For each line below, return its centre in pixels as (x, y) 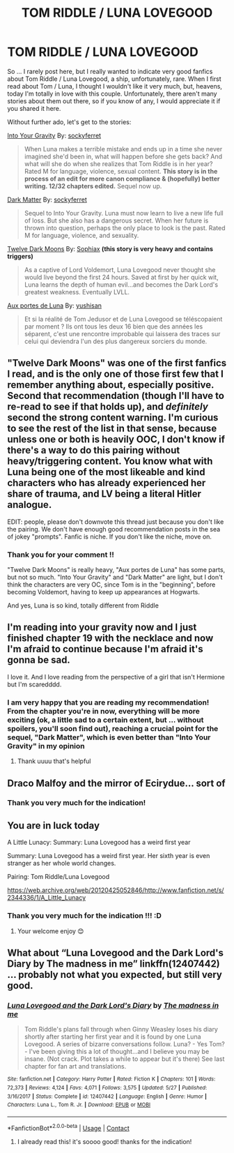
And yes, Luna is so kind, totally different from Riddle (83, 605)
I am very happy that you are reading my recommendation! (108, 702)
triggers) (20, 256)
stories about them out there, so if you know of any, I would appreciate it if (114, 101)
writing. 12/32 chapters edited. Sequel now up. (93, 186)
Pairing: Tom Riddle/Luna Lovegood (58, 877)
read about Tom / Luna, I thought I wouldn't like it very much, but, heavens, (115, 86)
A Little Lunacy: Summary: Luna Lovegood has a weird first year (99, 843)
